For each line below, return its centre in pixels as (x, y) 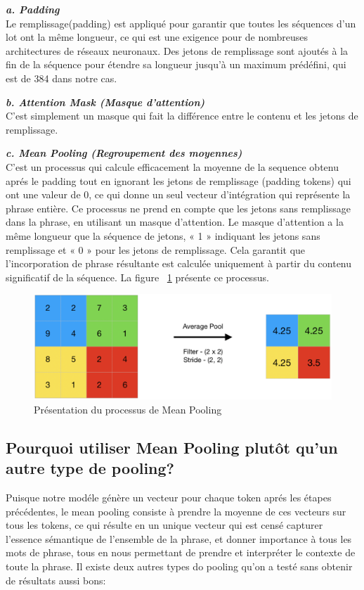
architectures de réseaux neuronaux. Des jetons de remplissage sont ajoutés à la (177, 50)
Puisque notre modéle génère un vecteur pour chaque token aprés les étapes (169, 497)
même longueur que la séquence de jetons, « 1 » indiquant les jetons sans (163, 235)
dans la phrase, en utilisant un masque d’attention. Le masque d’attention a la (175, 222)
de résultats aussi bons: (56, 580)
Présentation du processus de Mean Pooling (128, 409)
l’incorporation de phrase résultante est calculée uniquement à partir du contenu (179, 263)
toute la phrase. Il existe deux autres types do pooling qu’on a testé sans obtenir (179, 566)
